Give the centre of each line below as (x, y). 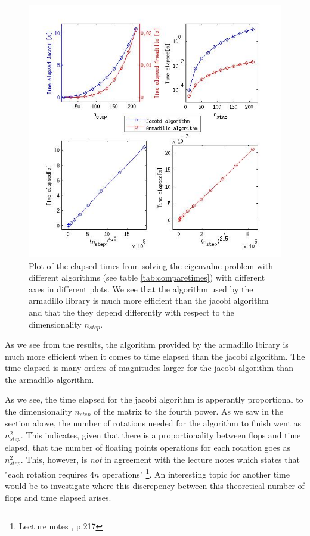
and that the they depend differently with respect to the (131, 312)
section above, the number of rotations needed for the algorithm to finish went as (153, 423)
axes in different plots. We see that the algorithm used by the (141, 289)
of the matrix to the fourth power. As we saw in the (189, 411)
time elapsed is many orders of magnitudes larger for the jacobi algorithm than (149, 368)
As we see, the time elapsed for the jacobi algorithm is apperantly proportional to (154, 399)
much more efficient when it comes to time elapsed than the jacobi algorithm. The (155, 356)
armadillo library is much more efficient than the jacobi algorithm (149, 300)
